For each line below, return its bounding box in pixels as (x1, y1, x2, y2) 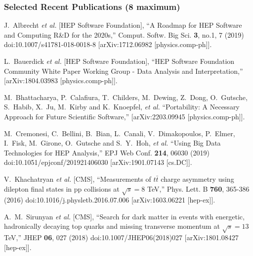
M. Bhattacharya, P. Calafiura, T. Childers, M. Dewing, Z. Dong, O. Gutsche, (4, 92, 248, 102)
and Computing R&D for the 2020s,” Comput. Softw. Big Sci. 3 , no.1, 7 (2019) (4, 29, 244, 40)
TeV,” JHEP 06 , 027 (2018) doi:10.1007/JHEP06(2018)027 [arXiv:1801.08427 (4, 232, 239, 243)
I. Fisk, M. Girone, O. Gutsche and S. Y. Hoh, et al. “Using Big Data (4, 138, 221, 148)
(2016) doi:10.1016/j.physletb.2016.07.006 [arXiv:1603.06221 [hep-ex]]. (4, 195, 215, 205)
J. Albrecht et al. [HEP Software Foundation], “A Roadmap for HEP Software (4, 20, 242, 30)
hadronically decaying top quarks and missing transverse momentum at (4, 221, 220, 231)
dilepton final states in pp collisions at (4, 183, 120, 194)
